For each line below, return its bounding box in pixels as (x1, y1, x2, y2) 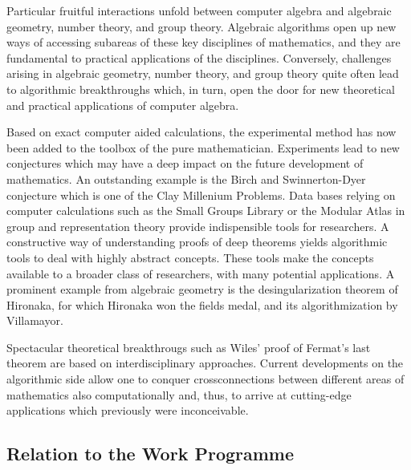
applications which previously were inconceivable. (6, 402, 249, 419)
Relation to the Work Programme (6, 441, 295, 466)
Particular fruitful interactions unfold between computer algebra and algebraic (6, 2, 392, 18)
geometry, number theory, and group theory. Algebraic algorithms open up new (6, 18, 397, 34)
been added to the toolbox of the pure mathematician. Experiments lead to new (6, 139, 400, 156)
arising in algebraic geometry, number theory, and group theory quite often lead (6, 65, 399, 82)
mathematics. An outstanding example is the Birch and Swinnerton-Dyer (6, 170, 366, 187)
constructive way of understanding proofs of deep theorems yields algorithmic (6, 233, 388, 250)
